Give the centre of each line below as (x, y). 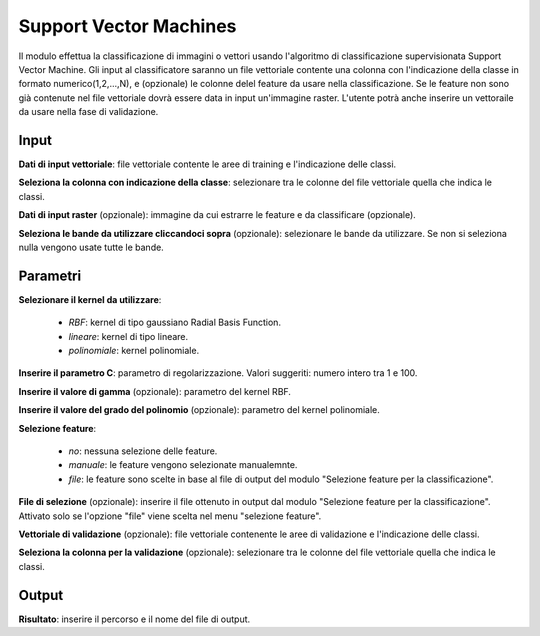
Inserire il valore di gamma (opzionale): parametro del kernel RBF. (155, 391)
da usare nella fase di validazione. (88, 112)
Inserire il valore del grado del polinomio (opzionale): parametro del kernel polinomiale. (199, 410)
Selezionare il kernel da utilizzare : (90, 299)
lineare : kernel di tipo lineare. (128, 336)
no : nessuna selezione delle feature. (143, 451)
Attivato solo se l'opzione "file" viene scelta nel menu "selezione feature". (170, 516)
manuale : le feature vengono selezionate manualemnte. (183, 465)
